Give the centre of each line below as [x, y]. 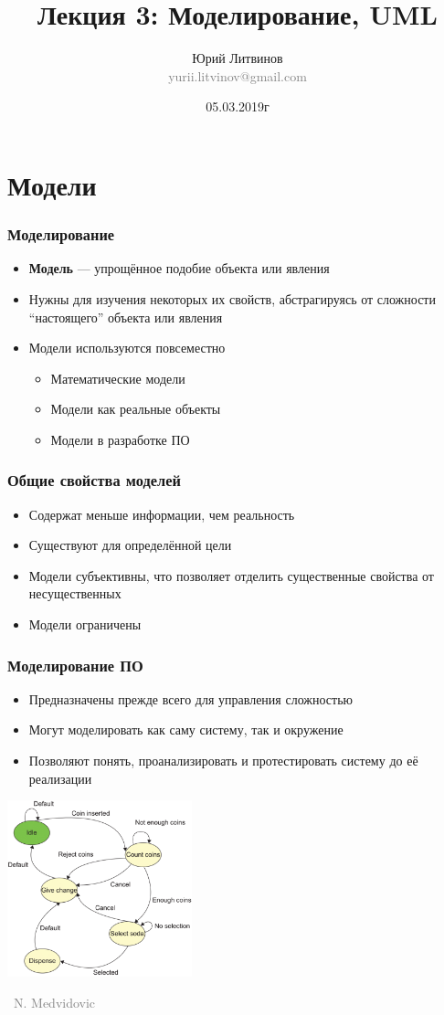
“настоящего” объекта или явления [126, 317]
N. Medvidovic [54, 1002]
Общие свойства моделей [94, 480]
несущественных [75, 593]
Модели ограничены [85, 624]
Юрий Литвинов [238, 58]
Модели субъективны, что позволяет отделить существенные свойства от [231, 575]
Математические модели [118, 378]
